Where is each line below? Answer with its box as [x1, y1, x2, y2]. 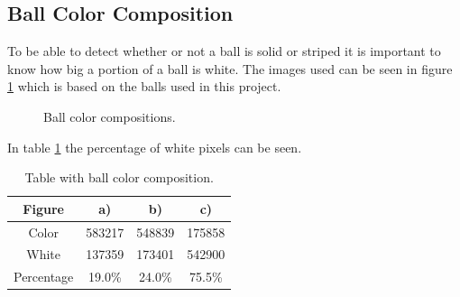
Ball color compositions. [43, 107, 176, 125]
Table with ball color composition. [24, 168, 214, 187]
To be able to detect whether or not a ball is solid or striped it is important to [7, 42, 441, 60]
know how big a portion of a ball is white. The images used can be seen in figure [7, 59, 453, 78]
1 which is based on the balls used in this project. [7, 77, 281, 96]
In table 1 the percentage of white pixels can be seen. [7, 137, 302, 156]
